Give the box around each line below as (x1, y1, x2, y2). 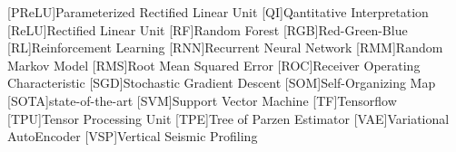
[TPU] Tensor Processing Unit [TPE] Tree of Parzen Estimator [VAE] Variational (7, 109, 450, 128)
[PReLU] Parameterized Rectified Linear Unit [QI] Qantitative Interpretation (7, 3, 429, 21)
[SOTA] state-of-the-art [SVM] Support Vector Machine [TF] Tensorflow (7, 90, 397, 109)
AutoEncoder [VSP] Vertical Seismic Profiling (7, 127, 258, 146)
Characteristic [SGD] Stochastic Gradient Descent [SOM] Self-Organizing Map (7, 73, 436, 92)
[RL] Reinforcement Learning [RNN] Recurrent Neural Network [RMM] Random (7, 38, 443, 57)
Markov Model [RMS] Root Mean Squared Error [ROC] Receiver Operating (7, 55, 421, 74)
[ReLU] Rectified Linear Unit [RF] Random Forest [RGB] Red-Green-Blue (7, 20, 408, 39)
